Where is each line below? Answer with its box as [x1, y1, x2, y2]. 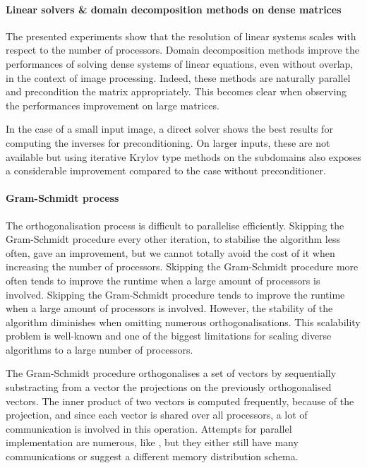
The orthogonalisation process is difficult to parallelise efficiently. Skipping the [6, 217, 344, 232]
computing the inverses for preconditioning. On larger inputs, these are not [6, 135, 330, 150]
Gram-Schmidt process [6, 191, 119, 205]
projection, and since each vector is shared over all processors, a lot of [6, 407, 308, 422]
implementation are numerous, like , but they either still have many [6, 435, 299, 450]
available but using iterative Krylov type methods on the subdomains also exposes [6, 149, 361, 164]
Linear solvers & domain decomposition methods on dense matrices [6, 1, 342, 16]
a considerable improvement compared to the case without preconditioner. [6, 163, 326, 178]
